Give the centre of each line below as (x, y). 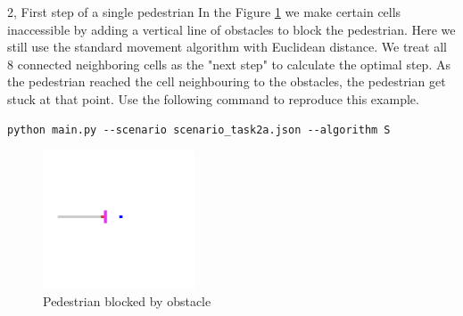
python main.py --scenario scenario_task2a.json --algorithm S (199, 130)
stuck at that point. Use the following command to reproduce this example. (213, 98)
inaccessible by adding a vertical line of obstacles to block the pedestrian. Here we (231, 29)
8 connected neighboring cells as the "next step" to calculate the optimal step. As (229, 64)
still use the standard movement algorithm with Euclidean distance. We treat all (227, 47)
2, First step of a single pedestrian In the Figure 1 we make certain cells (204, 12)
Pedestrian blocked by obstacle (127, 301)
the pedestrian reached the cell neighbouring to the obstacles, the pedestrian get (227, 81)
